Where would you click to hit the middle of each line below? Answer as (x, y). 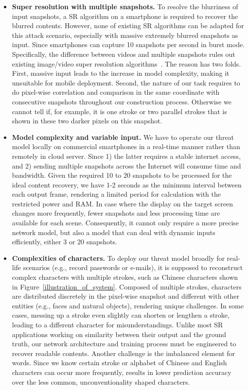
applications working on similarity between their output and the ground (119, 334)
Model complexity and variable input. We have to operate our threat (123, 137)
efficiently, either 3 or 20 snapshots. (64, 242)
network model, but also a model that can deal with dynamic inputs (114, 232)
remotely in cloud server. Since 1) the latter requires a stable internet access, (126, 156)
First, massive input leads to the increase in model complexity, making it (121, 73)
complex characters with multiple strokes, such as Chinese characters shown (125, 277)
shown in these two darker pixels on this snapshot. (87, 121)
